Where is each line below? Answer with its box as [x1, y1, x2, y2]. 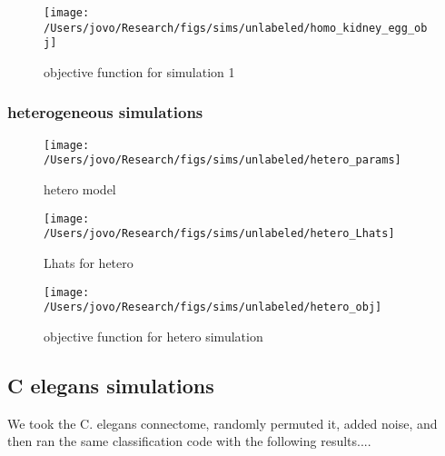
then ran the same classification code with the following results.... [7, 431, 371, 451]
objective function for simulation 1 [44, 62, 235, 81]
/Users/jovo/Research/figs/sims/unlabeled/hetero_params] [44, 154, 401, 167]
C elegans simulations [7, 371, 214, 399]
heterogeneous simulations [7, 101, 203, 124]
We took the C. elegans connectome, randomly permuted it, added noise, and [7, 413, 438, 432]
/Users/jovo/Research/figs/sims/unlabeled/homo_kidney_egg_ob [44, 21, 428, 35]
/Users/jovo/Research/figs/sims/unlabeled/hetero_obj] [44, 301, 382, 314]
